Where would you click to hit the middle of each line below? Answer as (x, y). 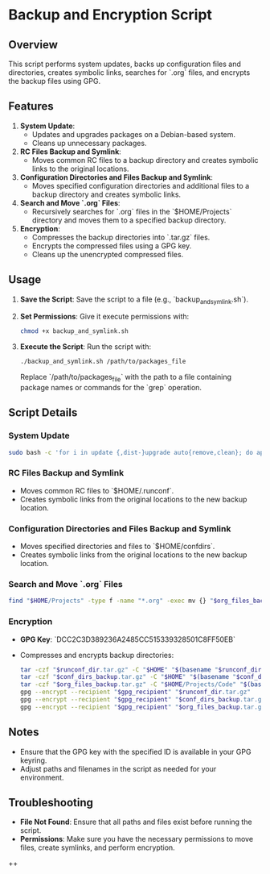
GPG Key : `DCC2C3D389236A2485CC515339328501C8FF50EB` (127, 639)
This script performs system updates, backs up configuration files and (125, 64)
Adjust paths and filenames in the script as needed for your (118, 768)
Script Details (43, 413)
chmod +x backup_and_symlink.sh (74, 331)
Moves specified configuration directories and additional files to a (141, 185)
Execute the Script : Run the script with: (85, 347)
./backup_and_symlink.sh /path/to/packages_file (103, 362)
